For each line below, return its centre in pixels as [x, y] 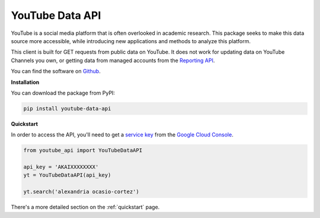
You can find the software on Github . [56, 71]
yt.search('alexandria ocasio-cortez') [81, 192]
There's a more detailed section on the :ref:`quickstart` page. [85, 207]
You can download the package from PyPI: [63, 93]
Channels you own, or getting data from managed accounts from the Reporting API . [113, 60]
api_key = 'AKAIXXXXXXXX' [61, 167]
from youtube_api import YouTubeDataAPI [83, 150]
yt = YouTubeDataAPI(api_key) [67, 175]
